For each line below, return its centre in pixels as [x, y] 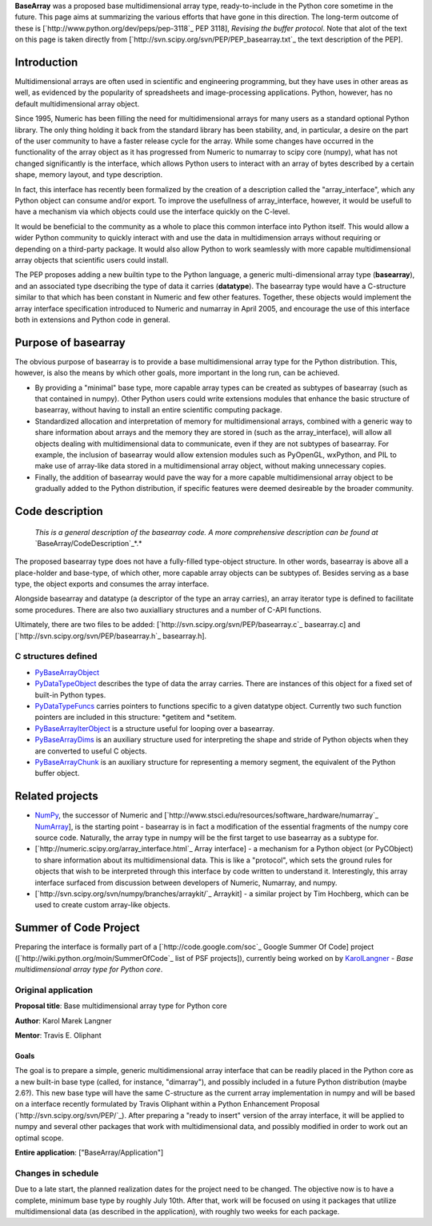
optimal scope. [39, 1138]
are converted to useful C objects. [91, 751]
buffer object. [57, 774]
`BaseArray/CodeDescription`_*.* [88, 543]
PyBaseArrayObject [67, 672]
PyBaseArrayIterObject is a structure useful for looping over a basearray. [155, 728]
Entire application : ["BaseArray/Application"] [89, 1152]
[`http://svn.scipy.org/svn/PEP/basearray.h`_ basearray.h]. [111, 636]
